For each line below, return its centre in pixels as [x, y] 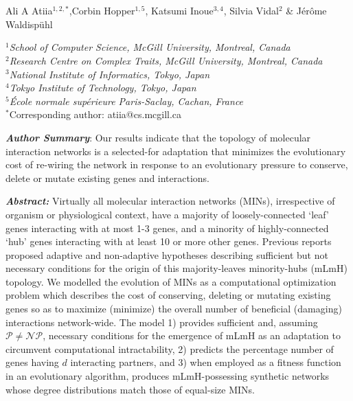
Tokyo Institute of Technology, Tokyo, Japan [103, 88]
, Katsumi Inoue [179, 11]
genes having [32, 362]
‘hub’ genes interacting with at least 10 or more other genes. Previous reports [169, 241]
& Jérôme [306, 11]
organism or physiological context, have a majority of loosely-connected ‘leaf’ [167, 214]
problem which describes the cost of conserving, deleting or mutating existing [168, 295]
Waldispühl [29, 24]
